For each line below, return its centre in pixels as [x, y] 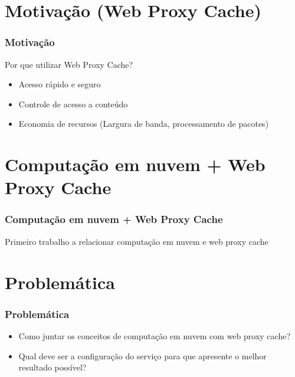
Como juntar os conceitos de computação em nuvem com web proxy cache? [154, 335]
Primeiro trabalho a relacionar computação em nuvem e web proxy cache [137, 241]
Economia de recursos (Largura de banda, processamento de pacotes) [144, 124]
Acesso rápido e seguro [60, 84]
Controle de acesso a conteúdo [73, 104]
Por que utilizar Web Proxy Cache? [69, 64]
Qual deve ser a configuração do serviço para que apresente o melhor [142, 355]
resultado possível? [53, 367]
